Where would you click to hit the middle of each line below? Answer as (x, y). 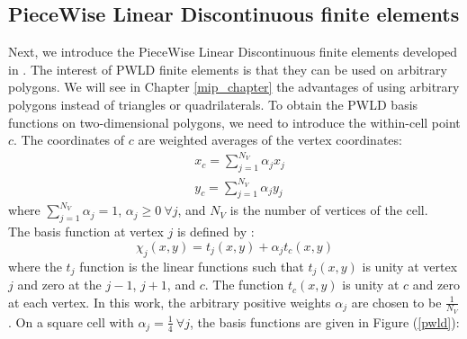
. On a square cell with (71, 321)
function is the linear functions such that (192, 266)
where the (35, 266)
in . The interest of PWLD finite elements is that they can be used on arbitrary (228, 69)
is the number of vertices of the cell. (329, 210)
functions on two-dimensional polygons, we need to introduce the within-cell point (234, 122)
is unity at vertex (410, 266)
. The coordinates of (69, 140)
